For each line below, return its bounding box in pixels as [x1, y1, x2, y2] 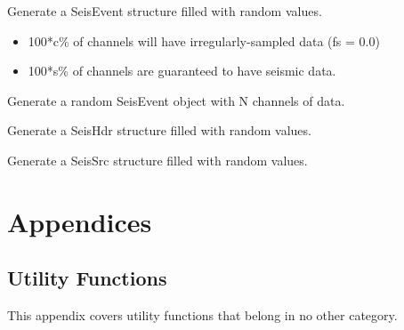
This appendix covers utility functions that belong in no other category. [7, 306, 398, 325]
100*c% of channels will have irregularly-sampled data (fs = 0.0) [28, 31, 380, 50]
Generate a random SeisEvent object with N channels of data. [7, 91, 345, 109]
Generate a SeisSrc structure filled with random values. [7, 150, 308, 169]
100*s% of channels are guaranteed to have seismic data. [28, 61, 336, 80]
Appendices [7, 203, 152, 239]
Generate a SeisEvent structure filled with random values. [7, 2, 322, 20]
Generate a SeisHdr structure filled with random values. [7, 121, 311, 140]
